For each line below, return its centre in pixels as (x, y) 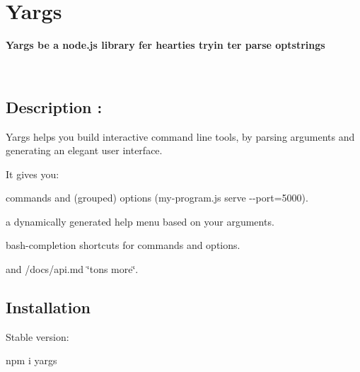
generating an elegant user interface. (84, 150)
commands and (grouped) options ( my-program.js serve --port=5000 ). (157, 198)
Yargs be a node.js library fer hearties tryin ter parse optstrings (166, 45)
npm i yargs (31, 360)
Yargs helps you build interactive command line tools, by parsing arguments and (180, 136)
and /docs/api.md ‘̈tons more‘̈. (72, 269)
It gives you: (33, 174)
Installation (48, 307)
